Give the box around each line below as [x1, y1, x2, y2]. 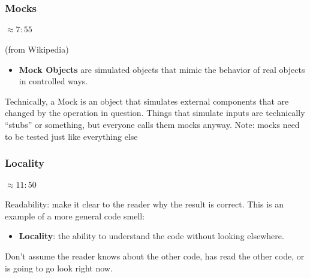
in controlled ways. [19, 75, 88, 87]
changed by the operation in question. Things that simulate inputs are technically [5, 106, 305, 119]
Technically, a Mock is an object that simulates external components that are [5, 94, 289, 107]
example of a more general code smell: [5, 209, 145, 222]
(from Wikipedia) [5, 43, 69, 56]
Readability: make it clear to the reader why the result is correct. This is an [5, 198, 284, 210]
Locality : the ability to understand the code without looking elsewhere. [19, 230, 284, 242]
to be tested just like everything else [5, 130, 138, 142]
